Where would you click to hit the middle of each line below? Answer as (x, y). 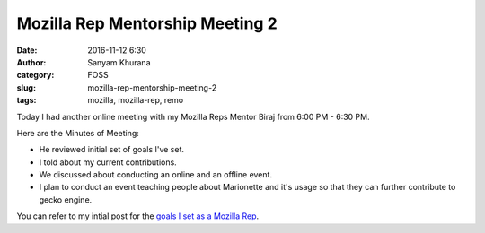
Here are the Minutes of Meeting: (78, 133)
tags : (26, 100)
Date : (27, 50)
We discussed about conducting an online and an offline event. (156, 175)
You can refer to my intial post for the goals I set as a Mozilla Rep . (138, 216)
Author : (31, 62)
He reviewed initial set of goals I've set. (111, 150)
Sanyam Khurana (119, 62)
